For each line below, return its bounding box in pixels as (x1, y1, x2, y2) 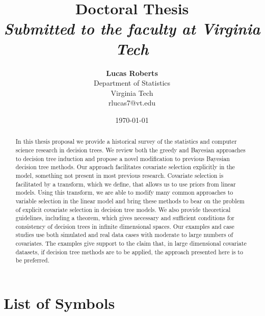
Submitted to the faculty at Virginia (4, 18, 260, 39)
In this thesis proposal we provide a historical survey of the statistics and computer (15, 137, 237, 146)
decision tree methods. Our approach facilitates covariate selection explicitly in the (15, 163, 235, 171)
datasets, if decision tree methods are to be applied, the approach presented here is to (15, 247, 243, 256)
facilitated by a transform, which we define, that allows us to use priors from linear (15, 179, 236, 188)
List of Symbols (4, 293, 115, 313)
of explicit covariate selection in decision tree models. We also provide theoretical (15, 205, 231, 214)
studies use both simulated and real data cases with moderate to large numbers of (15, 230, 233, 239)
